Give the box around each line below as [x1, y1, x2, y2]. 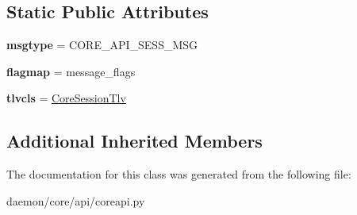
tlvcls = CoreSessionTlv [6, 90, 126, 106]
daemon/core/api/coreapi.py [6, 192, 145, 209]
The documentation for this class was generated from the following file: [6, 166, 351, 182]
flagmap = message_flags [6, 63, 136, 79]
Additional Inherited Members [6, 129, 263, 153]
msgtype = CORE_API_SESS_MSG [6, 36, 198, 53]
